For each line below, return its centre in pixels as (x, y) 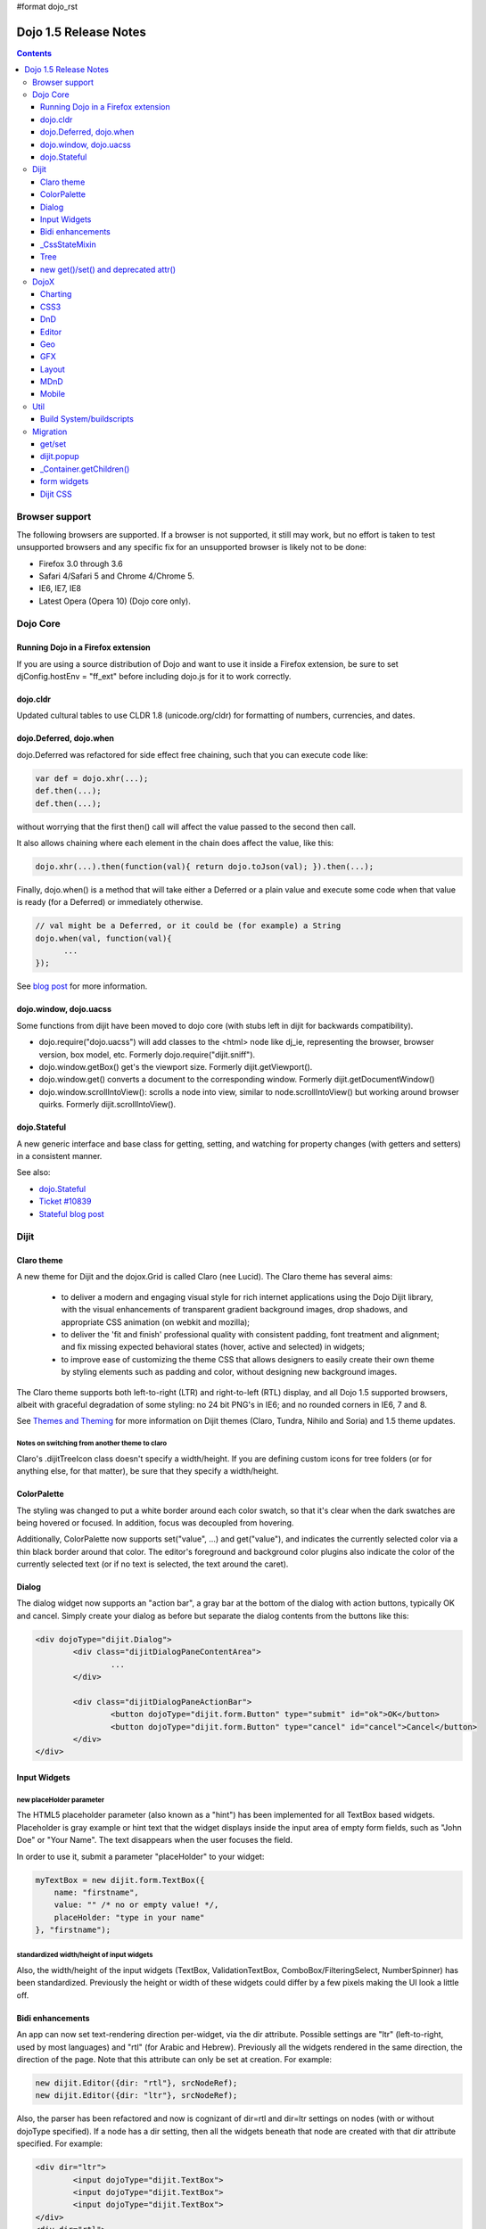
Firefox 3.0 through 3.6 (81, 563)
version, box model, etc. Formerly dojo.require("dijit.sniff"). (147, 1054)
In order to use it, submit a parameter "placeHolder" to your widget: (140, 1856)
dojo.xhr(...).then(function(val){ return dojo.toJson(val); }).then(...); (205, 866)
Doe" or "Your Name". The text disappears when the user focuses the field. (155, 1840)
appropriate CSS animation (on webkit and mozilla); (155, 1322)
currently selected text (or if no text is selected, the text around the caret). (152, 1564)
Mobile (53, 394)
